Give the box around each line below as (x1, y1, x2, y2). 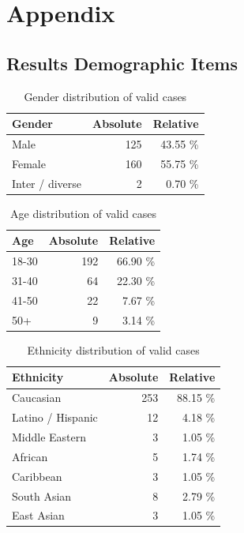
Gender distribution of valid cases (24, 88, 187, 104)
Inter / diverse (12, 175, 82, 191)
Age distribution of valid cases (10, 205, 157, 221)
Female (12, 155, 46, 171)
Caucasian (12, 389, 62, 406)
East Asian (12, 507, 65, 524)
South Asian (12, 487, 72, 504)
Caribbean (12, 467, 62, 484)
